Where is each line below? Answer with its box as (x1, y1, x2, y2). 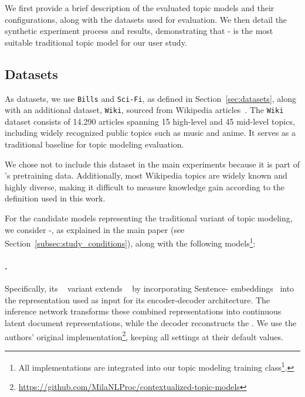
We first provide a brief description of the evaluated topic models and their (5, 2, 274, 13)
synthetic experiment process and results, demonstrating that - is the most (5, 25, 273, 37)
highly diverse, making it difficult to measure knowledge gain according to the (5, 180, 285, 193)
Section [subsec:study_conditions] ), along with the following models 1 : (5, 235, 256, 249)
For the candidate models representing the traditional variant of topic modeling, (5, 212, 293, 224)
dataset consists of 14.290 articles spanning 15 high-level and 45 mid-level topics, (5, 115, 295, 127)
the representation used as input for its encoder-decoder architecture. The (5, 293, 270, 306)
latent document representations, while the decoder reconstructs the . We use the (5, 317, 297, 329)
